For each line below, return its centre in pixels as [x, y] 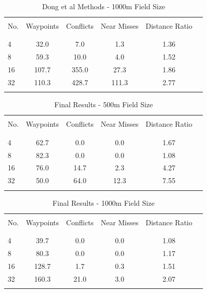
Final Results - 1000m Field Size [103, 202]
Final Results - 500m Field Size [104, 104]
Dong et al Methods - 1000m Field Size [104, 6]
